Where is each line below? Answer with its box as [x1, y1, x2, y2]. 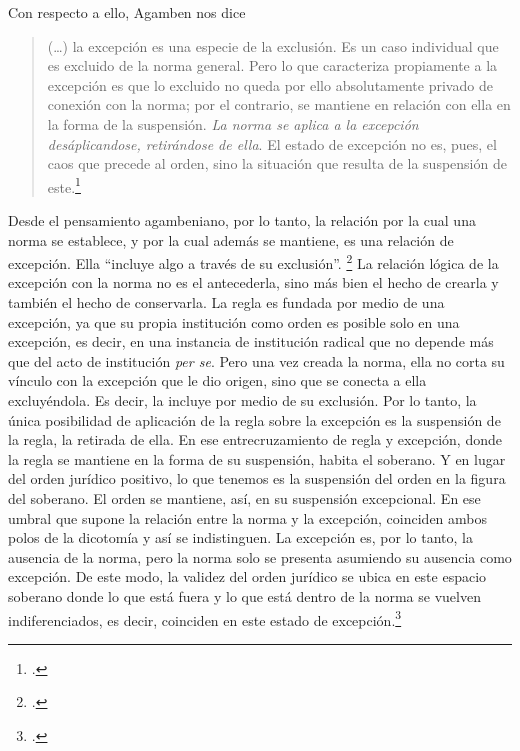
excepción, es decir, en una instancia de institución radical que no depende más [8, 331, 494, 352]
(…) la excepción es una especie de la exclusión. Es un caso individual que [47, 35, 499, 56]
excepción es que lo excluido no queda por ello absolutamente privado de [47, 74, 493, 95]
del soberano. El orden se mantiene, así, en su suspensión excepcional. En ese [8, 487, 481, 508]
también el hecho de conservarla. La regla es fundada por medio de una [8, 292, 445, 313]
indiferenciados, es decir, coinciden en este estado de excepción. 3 [8, 606, 402, 630]
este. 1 [47, 173, 81, 197]
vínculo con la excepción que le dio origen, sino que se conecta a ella [8, 370, 427, 391]
